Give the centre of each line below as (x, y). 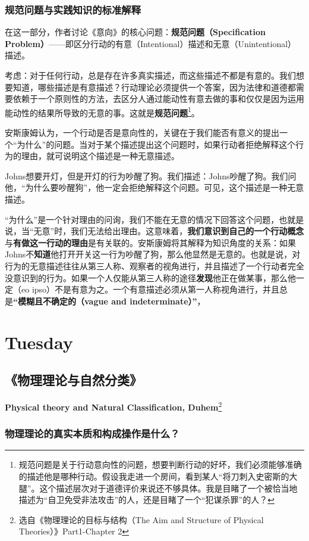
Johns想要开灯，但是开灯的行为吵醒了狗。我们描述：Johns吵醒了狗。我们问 (151, 175)
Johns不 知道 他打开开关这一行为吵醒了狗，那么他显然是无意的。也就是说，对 (153, 254)
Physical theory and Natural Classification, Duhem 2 (113, 406)
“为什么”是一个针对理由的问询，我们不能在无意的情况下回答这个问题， (142, 219)
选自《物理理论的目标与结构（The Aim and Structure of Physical (141, 519)
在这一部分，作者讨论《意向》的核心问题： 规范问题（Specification (135, 32)
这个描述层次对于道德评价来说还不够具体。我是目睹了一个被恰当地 (168, 488)
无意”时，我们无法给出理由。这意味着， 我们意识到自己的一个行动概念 (169, 231)
